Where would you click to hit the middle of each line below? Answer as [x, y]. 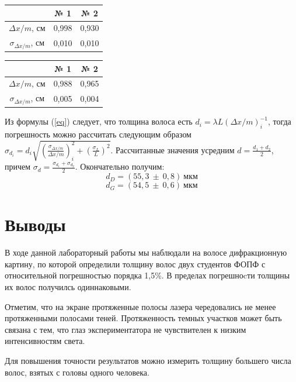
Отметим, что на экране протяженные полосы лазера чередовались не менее [140, 306]
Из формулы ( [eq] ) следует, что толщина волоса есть [99, 121]
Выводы [35, 224]
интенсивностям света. [45, 341]
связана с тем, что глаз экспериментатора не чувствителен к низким [126, 329]
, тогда [279, 121]
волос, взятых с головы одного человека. [77, 372]
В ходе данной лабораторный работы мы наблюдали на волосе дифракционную [146, 252]
